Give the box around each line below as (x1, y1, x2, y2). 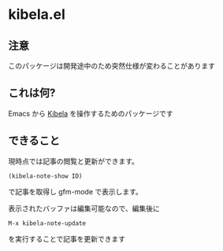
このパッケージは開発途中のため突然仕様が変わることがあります (8, 61, 215, 70)
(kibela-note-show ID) (8, 172, 83, 180)
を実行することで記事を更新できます (8, 234, 126, 243)
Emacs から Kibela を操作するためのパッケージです (8, 109, 173, 118)
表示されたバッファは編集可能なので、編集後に (8, 203, 160, 213)
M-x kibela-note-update (8, 219, 87, 227)
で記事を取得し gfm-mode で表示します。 (8, 186, 143, 196)
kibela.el (8, 6, 65, 24)
